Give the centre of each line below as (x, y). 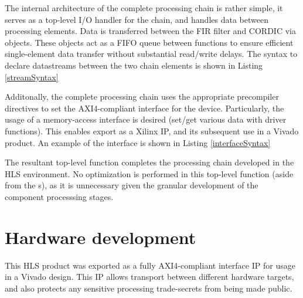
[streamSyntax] (32, 77)
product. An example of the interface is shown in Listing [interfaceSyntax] (138, 142)
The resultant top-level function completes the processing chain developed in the (149, 162)
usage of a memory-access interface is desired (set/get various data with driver (146, 119)
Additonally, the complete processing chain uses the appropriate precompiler (142, 96)
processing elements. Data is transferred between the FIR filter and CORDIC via (150, 31)
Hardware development (101, 237)
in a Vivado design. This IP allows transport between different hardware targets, (149, 277)
